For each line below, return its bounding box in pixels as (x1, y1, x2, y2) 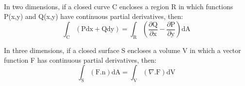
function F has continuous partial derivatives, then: (4, 54, 157, 65)
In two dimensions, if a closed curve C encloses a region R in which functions (4, 1, 233, 11)
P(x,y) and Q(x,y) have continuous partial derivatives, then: (4, 11, 183, 21)
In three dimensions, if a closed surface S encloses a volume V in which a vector (4, 45, 241, 55)
